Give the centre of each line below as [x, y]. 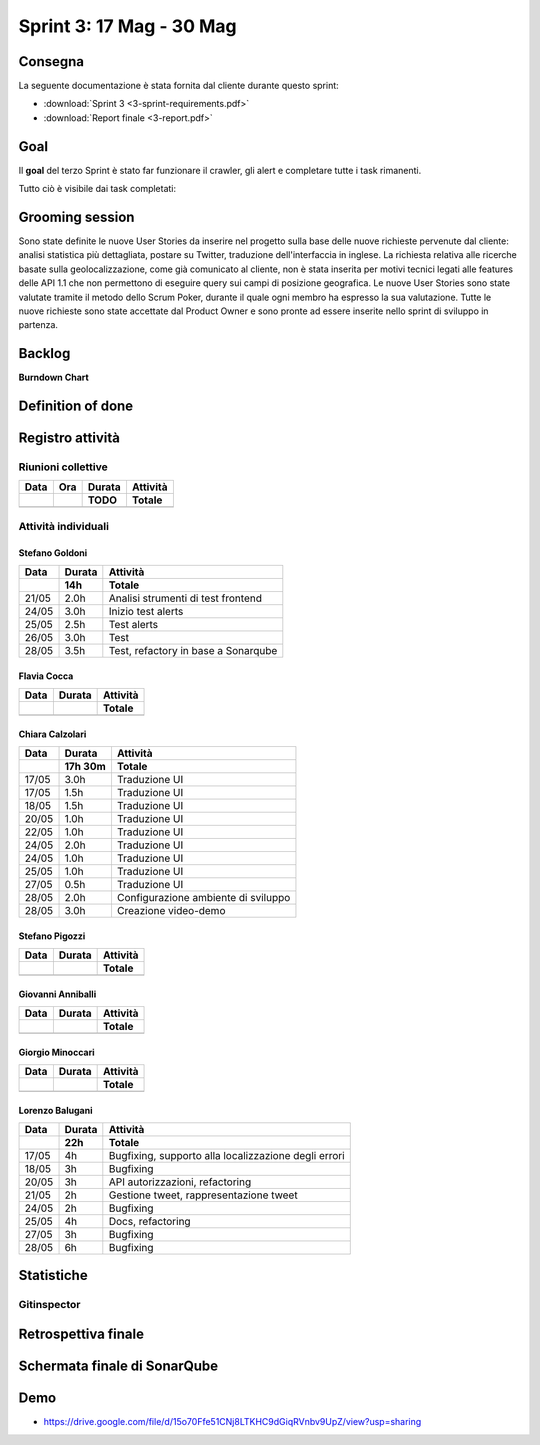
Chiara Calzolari [52, 734]
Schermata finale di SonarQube [118, 1366]
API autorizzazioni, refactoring [180, 1182]
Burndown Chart [53, 377]
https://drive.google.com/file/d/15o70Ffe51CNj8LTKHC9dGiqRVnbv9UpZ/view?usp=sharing [232, 1422]
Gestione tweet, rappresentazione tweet [203, 1195]
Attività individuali [64, 526]
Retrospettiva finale [81, 1334]
